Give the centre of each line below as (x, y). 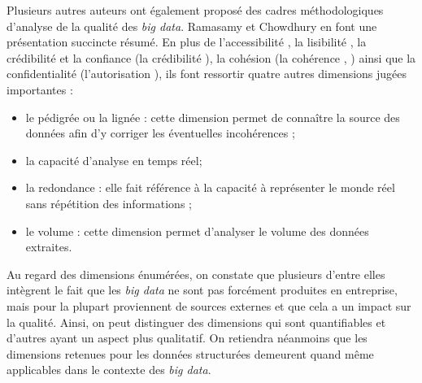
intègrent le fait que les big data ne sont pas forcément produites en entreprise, (202, 290)
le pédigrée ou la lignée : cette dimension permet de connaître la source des (213, 117)
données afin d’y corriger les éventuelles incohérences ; (160, 133)
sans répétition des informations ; (109, 203)
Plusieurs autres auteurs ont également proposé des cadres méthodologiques (195, 10)
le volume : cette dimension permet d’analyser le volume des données (197, 231)
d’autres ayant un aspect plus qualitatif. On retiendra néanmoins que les (187, 338)
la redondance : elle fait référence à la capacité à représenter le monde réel (210, 187)
